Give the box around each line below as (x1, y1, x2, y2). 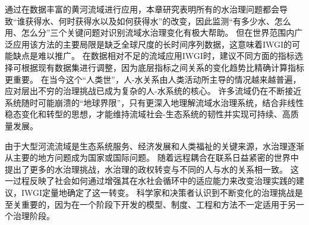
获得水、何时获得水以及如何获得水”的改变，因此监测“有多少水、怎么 (25, 14, 291, 27)
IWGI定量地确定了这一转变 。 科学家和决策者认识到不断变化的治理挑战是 (21, 186, 303, 198)
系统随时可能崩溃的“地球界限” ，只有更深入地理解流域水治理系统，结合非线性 (5, 96, 304, 108)
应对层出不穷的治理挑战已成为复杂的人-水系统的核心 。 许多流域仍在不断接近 (5, 85, 302, 97)
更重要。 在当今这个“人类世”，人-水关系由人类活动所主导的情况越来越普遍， (5, 73, 301, 85)
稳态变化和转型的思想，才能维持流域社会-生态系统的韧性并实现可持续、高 (5, 108, 291, 120)
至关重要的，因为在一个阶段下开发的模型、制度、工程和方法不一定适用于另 (5, 198, 296, 210)
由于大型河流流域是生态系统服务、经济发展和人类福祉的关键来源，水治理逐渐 (5, 139, 304, 152)
